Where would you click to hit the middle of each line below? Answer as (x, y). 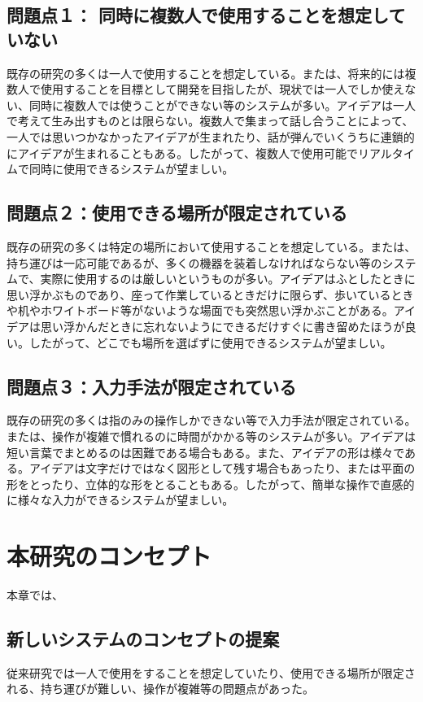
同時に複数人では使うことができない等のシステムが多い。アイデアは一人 (222, 105)
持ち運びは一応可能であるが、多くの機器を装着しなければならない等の (194, 262)
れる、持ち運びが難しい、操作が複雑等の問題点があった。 (160, 689)
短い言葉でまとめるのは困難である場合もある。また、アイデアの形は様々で (206, 452)
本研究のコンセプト (109, 556)
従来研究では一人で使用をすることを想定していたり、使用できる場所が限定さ (211, 672)
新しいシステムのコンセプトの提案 (143, 638)
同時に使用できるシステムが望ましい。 (131, 169)
